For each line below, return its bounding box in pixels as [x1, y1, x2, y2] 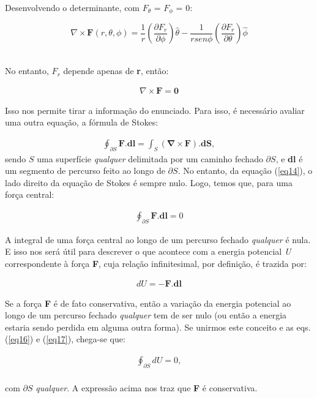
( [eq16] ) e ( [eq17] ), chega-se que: [5, 332, 125, 345]
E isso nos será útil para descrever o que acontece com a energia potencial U [5, 245, 291, 258]
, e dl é [275, 152, 303, 165]
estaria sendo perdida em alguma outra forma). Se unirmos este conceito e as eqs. [5, 320, 311, 333]
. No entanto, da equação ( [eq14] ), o [177, 164, 313, 177]
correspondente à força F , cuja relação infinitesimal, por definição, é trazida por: [5, 257, 307, 270]
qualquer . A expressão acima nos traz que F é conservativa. [35, 381, 258, 394]
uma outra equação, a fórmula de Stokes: [5, 116, 158, 129]
